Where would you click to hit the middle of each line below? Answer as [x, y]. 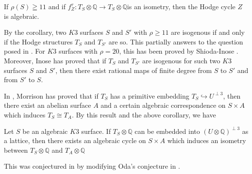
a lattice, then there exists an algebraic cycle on [75, 140]
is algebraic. [22, 16]
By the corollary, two [35, 32]
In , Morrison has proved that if [51, 95]
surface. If [96, 131]
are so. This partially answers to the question [176, 41]
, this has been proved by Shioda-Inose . [179, 51]
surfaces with [78, 51]
